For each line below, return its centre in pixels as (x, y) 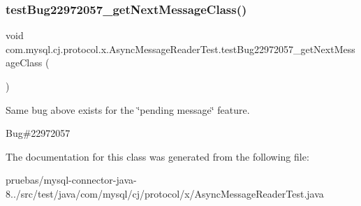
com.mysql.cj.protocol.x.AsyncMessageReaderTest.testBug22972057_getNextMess (180, 49)
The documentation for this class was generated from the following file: (157, 156)
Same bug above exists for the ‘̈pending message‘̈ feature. (128, 109)
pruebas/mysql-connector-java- (71, 180)
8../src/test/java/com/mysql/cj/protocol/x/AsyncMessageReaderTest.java (165, 193)
